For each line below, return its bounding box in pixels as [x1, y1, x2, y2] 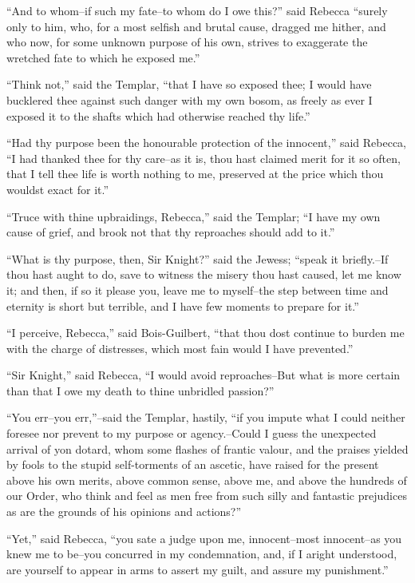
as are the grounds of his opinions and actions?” [6, 503, 242, 520]
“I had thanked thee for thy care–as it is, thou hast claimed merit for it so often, [6, 149, 401, 166]
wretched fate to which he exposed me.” [6, 49, 200, 65]
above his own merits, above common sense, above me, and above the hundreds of [6, 471, 407, 488]
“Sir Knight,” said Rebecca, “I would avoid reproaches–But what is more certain [6, 367, 401, 383]
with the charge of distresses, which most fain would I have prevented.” [6, 339, 354, 356]
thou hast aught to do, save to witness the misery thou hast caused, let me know [6, 266, 401, 283]
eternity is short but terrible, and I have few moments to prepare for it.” [6, 297, 359, 314]
